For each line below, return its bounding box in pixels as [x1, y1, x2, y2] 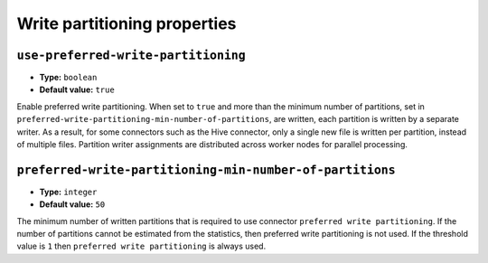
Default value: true [39, 84, 115, 95]
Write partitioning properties [16, 14, 237, 33]
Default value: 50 [39, 199, 106, 210]
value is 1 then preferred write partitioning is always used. [16, 240, 267, 252]
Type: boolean [39, 72, 98, 83]
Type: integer [39, 186, 98, 197]
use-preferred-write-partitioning [16, 48, 246, 62]
